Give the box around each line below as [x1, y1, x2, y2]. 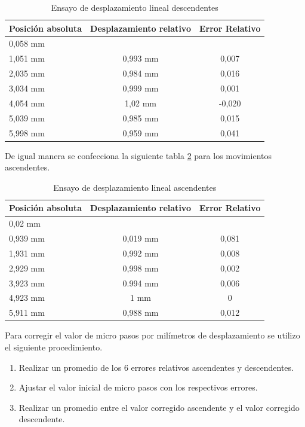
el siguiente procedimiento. [5, 340, 103, 353]
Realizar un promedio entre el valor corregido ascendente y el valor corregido [19, 401, 300, 413]
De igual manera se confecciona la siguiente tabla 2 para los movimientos [5, 149, 272, 161]
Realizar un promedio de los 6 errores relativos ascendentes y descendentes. [19, 361, 294, 373]
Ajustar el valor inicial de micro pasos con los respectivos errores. [19, 381, 258, 394]
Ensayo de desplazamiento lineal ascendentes [53, 181, 217, 193]
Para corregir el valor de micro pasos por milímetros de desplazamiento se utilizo [5, 329, 300, 341]
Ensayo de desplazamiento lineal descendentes [51, 1, 218, 13]
